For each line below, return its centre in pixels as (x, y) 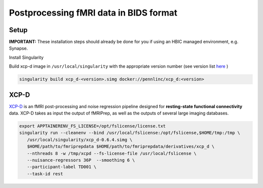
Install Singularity (26, 57)
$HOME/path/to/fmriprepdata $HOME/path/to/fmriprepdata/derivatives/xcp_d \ (121, 147)
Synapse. (19, 48)
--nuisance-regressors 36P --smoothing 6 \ (81, 160)
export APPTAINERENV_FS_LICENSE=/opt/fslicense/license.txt (93, 126)
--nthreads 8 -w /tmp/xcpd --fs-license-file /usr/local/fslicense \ (112, 153)
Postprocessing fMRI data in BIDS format (93, 13)
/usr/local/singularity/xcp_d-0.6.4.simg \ (80, 140)
